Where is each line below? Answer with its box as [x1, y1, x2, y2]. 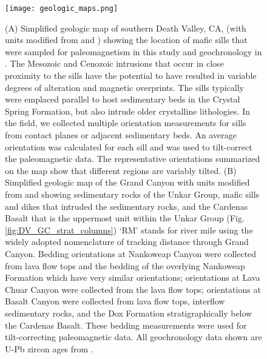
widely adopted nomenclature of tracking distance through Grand [5, 235, 249, 248]
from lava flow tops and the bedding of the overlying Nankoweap [5, 259, 245, 272]
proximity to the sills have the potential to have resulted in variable [5, 69, 257, 82]
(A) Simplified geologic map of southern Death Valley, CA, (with [5, 21, 246, 34]
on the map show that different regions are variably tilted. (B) [5, 164, 237, 176]
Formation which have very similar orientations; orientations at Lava [5, 271, 260, 284]
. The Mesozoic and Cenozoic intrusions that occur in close [5, 57, 224, 70]
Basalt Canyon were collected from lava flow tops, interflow [5, 295, 225, 307]
